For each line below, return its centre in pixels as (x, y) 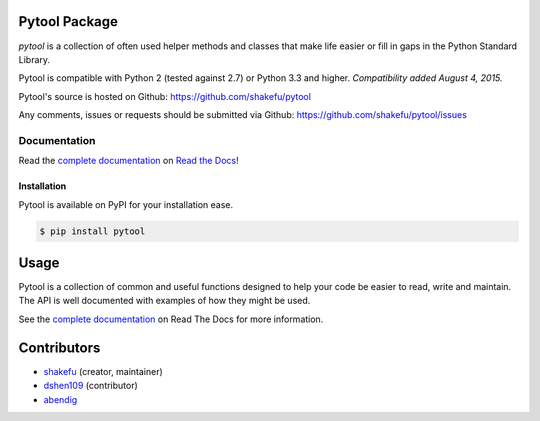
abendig (60, 399)
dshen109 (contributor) (91, 386)
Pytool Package (68, 21)
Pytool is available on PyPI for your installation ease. (126, 204)
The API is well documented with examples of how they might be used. (164, 301)
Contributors (59, 347)
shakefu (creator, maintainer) (103, 371)
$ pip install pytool (92, 231)
